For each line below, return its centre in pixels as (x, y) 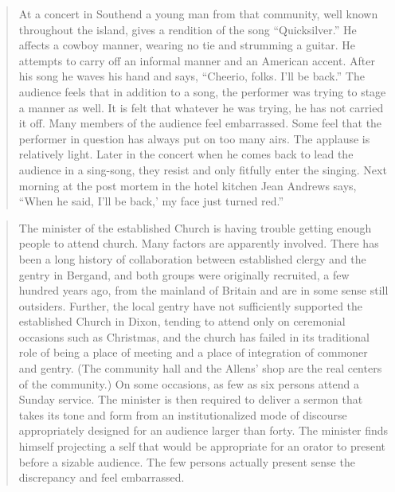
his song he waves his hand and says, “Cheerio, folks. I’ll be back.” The (192, 76)
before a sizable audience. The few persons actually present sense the (187, 461)
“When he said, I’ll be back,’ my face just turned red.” (151, 201)
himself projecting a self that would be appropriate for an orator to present (202, 446)
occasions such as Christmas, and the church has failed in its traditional (194, 336)
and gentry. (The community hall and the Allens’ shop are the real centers (200, 368)
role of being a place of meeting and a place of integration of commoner (193, 352)
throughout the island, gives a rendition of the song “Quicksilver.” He (188, 29)
